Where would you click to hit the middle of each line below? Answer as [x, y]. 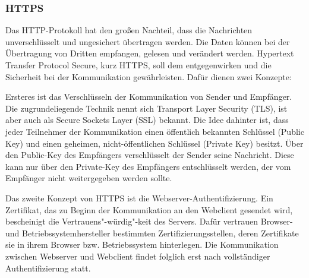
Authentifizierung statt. [48, 268]
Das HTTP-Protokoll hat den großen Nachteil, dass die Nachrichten [129, 30]
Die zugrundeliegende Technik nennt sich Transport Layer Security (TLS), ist [146, 108]
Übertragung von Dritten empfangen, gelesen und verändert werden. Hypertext [150, 53]
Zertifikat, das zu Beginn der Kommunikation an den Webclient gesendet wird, [149, 209]
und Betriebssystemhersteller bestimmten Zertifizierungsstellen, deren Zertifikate [152, 233]
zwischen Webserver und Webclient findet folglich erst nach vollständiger [138, 256]
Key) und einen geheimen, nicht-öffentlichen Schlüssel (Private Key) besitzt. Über [154, 143]
